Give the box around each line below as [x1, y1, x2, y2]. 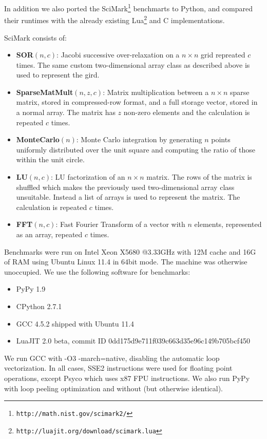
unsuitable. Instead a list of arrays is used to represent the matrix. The [16, 192, 240, 202]
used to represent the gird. [16, 69, 100, 80]
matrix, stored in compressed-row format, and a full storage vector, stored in [16, 97, 258, 107]
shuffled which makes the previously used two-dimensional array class [16, 181, 235, 192]
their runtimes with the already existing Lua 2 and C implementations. [4, 13, 225, 25]
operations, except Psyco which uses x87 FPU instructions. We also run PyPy [4, 372, 250, 383]
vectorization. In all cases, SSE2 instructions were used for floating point [4, 362, 233, 373]
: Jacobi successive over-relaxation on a [56, 49, 180, 60]
